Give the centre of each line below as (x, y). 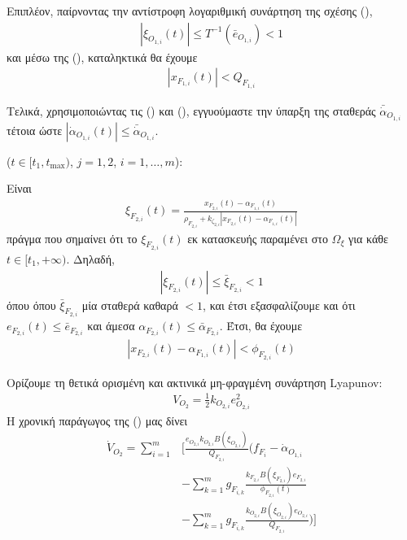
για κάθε (368, 238)
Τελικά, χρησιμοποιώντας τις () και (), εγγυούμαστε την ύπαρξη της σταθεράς (191, 110)
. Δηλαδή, (90, 258)
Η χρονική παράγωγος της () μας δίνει (97, 420)
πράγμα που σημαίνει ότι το (72, 238)
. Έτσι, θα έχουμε (261, 326)
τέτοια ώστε (35, 130)
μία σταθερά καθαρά (130, 305)
